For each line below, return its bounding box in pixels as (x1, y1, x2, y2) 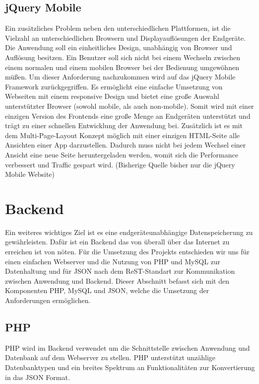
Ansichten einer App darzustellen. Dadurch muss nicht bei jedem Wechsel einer (5, 140, 246, 150)
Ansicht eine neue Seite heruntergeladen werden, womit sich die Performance (5, 149, 238, 159)
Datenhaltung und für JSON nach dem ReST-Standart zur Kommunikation (5, 266, 235, 276)
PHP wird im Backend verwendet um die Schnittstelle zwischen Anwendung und (5, 342, 250, 353)
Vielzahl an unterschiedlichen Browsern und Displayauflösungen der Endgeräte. (5, 32, 246, 43)
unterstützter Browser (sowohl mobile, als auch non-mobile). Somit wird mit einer (5, 100, 254, 111)
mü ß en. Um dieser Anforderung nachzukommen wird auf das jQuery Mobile (5, 72, 236, 82)
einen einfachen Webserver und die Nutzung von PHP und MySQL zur (5, 256, 221, 266)
